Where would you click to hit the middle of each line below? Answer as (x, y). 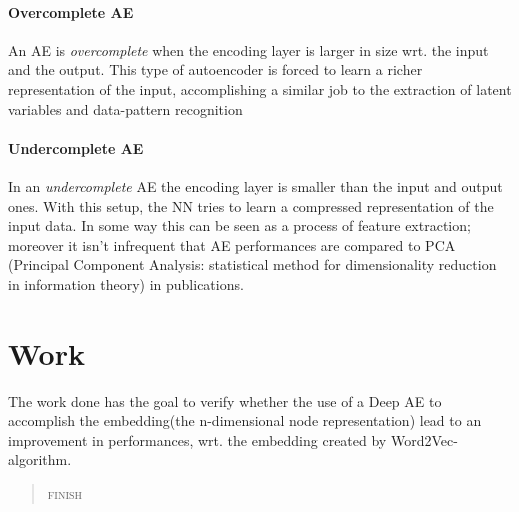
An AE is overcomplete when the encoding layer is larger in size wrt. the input (248, 49)
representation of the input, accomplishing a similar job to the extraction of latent (260, 88)
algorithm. (40, 459)
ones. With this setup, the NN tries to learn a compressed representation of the (251, 205)
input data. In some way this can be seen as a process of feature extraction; (239, 225)
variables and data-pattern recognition (125, 108)
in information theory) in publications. (126, 283)
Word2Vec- (424, 439)
